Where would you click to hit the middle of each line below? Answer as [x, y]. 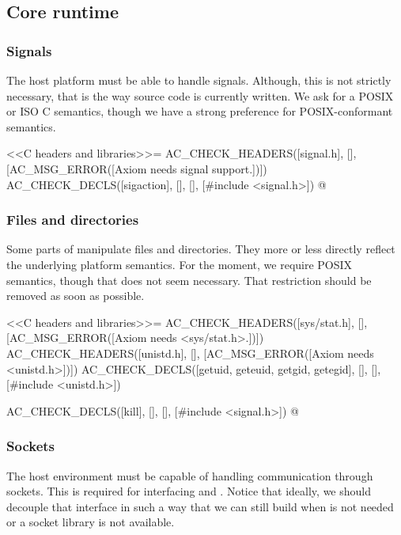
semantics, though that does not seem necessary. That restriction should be [189, 280]
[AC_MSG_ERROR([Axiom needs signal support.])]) [137, 168]
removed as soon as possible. [76, 296]
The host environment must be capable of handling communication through [190, 475]
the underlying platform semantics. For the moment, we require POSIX [180, 264]
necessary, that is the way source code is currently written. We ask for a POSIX [200, 95]
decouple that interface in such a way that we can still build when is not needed [200, 506]
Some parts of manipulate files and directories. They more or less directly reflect [201, 249]
